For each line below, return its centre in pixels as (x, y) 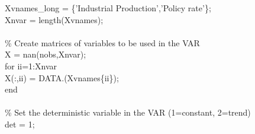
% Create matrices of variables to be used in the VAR (102, 42)
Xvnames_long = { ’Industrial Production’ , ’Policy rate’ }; (108, 8)
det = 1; (20, 124)
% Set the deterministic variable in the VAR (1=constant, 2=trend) (128, 112)
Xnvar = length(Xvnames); (54, 19)
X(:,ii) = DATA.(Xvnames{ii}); (62, 77)
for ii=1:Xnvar (31, 66)
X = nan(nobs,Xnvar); (46, 54)
